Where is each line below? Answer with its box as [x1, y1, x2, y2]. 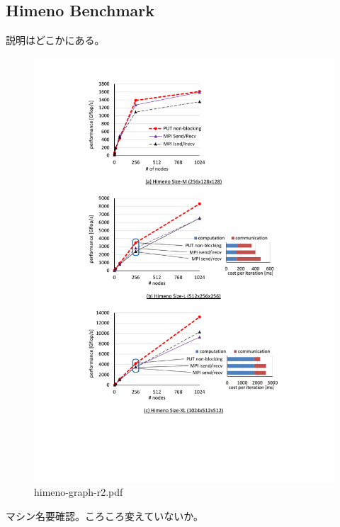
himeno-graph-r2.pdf [34, 484, 123, 499]
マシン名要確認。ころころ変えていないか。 [6, 508, 204, 523]
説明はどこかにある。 [6, 33, 105, 47]
